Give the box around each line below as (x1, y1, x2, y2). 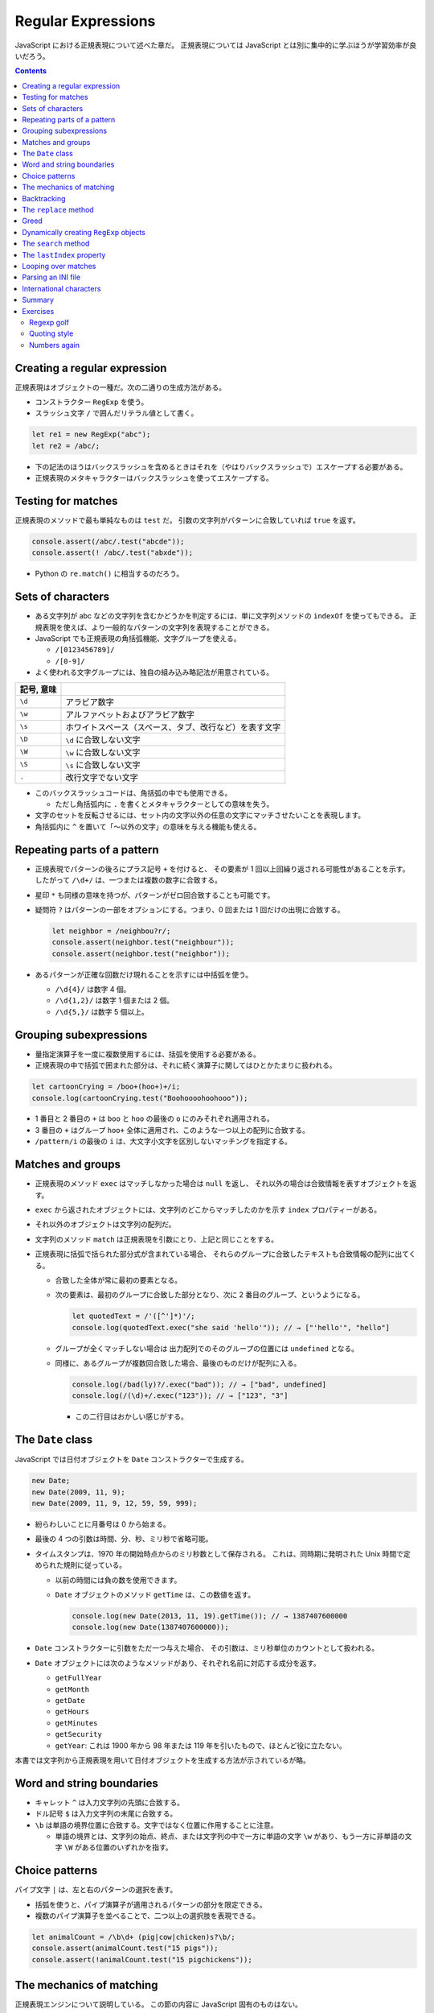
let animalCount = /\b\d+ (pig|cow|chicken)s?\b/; (31, 1932, 236, 1942)
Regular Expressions (14, 12, 156, 30)
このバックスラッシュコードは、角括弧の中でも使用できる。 (35, 787, 232, 797)
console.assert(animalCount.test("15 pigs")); (31, 1944, 219, 1953)
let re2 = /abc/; (31, 441, 100, 450)
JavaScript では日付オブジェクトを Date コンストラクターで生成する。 (14, 1454, 249, 1465)
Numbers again (29, 340, 80, 349)
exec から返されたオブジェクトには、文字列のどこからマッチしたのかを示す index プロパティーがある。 (35, 1205, 382, 1214)
